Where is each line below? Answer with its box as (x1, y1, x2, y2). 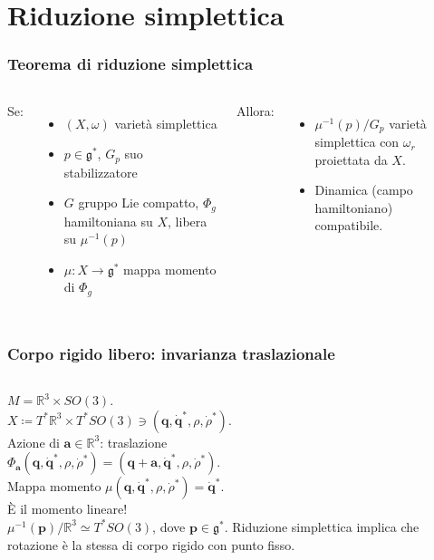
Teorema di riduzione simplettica (7, 53, 254, 75)
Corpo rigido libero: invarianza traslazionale (7, 342, 335, 364)
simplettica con (314, 132, 400, 151)
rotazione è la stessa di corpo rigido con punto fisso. (7, 535, 295, 554)
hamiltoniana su (63, 211, 153, 230)
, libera (168, 211, 207, 230)
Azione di (7, 432, 60, 451)
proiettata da (314, 150, 388, 169)
